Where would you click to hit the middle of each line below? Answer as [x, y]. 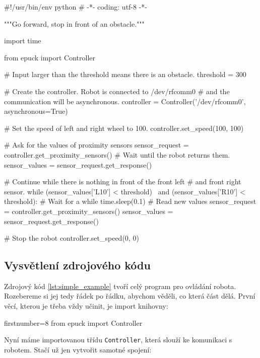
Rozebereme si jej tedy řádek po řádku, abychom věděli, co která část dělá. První [130, 296]
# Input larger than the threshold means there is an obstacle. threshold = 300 [125, 74]
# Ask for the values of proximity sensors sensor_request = [96, 145]
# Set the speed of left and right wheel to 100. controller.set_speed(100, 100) [124, 128]
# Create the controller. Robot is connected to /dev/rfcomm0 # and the [117, 91]
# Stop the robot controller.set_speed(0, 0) [72, 238]
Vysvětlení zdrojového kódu [77, 265]
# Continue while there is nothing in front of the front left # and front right [123, 182]
